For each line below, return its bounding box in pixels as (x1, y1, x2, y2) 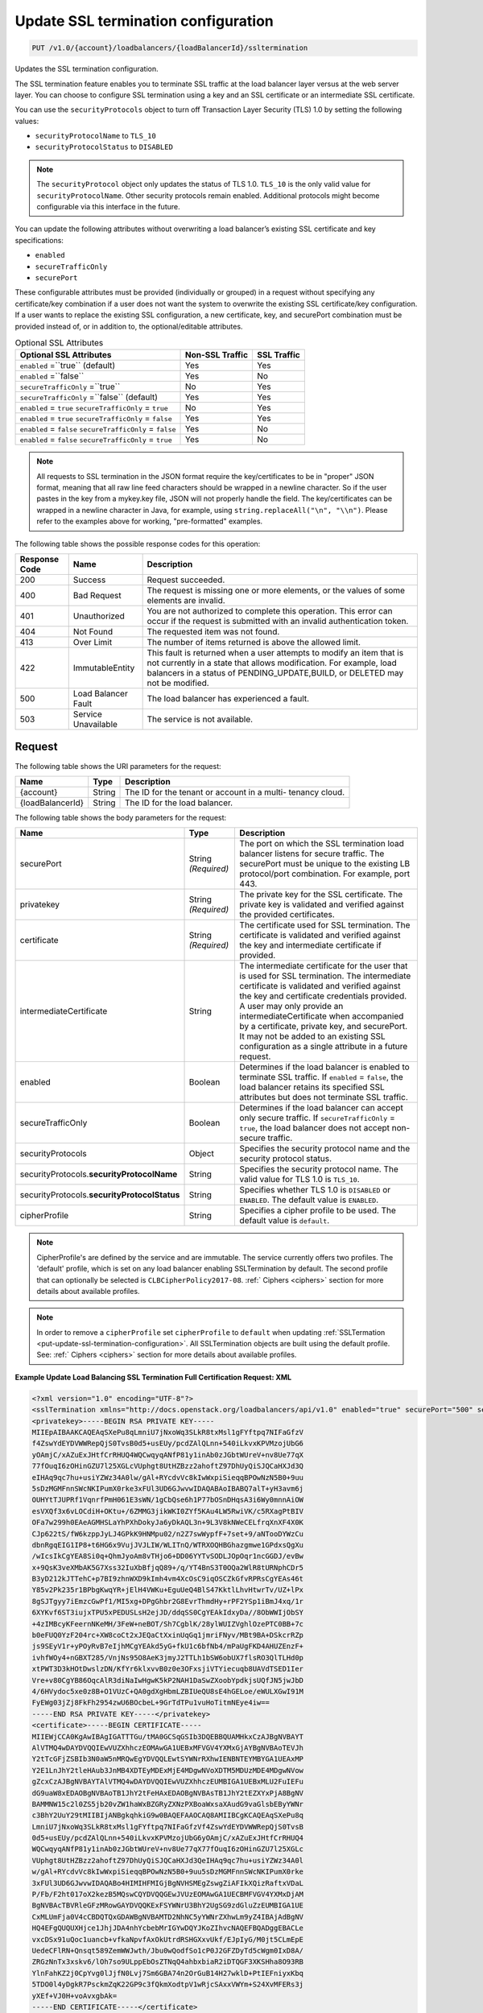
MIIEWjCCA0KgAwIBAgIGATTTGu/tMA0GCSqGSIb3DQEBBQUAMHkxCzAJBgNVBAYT (31, 1732, 304, 1741)
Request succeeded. (147, 574, 225, 585)
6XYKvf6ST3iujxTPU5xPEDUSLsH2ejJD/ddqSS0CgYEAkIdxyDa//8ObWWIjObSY (31, 1608, 304, 1618)
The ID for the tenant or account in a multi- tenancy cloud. (125, 786, 345, 797)
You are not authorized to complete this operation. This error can (147, 606, 393, 617)
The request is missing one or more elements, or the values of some (147, 585, 406, 596)
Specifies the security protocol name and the (239, 1143, 411, 1155)
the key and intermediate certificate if (239, 940, 382, 951)
